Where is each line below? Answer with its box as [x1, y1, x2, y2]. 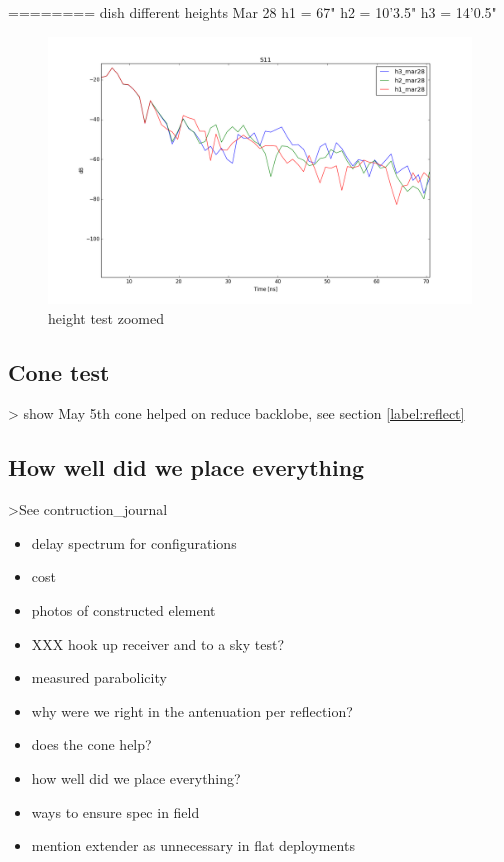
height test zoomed [48, 307, 164, 328]
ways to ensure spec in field [31, 801, 200, 822]
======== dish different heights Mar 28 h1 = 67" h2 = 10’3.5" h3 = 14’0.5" [8, 2, 497, 22]
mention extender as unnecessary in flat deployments [31, 835, 355, 856]
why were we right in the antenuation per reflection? [31, 700, 353, 721]
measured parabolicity [31, 667, 167, 688]
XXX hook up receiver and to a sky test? [31, 633, 285, 654]
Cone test [8, 356, 110, 387]
